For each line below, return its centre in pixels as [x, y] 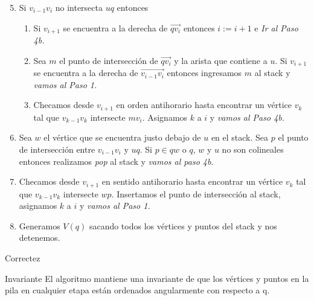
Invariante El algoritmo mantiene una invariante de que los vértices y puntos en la [157, 278]
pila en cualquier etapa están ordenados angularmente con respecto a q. [137, 290]
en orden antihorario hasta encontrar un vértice [204, 105]
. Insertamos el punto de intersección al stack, [196, 193]
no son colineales [253, 149]
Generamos [40, 225]
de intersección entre [57, 149]
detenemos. [40, 238]
